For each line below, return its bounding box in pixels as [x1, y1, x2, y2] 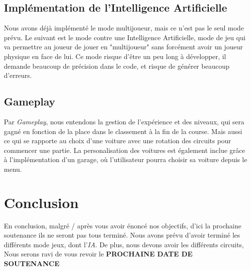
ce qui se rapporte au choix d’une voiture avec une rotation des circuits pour [4, 135, 231, 146]
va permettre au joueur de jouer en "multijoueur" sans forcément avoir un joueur [4, 42, 243, 52]
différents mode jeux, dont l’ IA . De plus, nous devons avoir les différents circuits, [4, 239, 244, 249]
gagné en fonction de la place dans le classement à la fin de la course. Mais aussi [4, 126, 242, 136]
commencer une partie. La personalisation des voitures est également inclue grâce [4, 145, 245, 155]
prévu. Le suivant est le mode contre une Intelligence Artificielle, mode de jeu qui [4, 32, 246, 42]
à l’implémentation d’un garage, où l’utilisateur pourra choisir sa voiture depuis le [4, 154, 247, 165]
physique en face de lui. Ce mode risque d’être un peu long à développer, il [4, 51, 226, 61]
